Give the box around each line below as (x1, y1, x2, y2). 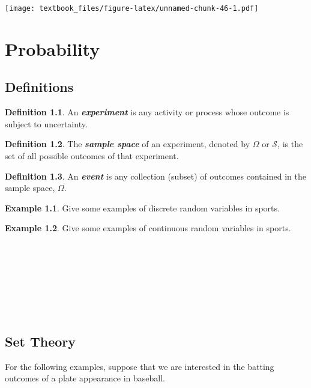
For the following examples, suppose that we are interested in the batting (5, 360, 274, 372)
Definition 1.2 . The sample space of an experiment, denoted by (5, 138, 250, 150)
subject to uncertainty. (5, 117, 88, 130)
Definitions (5, 77, 74, 96)
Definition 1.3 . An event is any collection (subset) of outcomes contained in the (5, 169, 306, 182)
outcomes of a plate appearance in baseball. (5, 372, 165, 384)
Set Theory (5, 332, 76, 350)
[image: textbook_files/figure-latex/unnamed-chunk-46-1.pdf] (5, 4, 259, 13)
